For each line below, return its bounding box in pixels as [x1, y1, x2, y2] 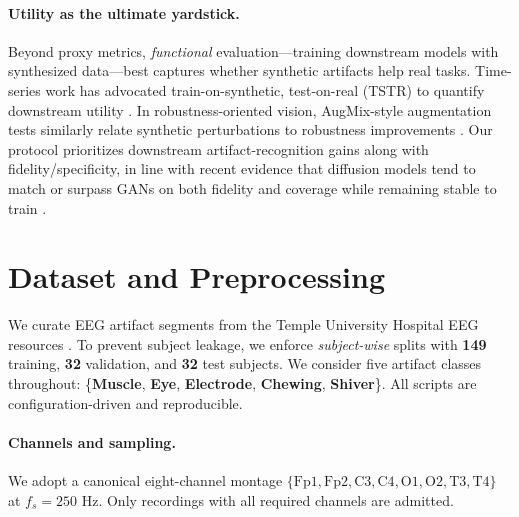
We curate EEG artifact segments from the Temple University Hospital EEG [8, 314, 479, 335]
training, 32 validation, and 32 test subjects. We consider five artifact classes [8, 353, 482, 374]
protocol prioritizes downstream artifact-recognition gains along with [8, 138, 429, 159]
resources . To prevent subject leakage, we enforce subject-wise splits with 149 [8, 333, 487, 354]
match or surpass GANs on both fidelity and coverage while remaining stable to [8, 177, 497, 198]
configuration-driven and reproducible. [8, 392, 243, 413]
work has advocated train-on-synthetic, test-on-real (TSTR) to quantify [45, 79, 485, 100]
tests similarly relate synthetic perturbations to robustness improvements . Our [8, 119, 493, 140]
